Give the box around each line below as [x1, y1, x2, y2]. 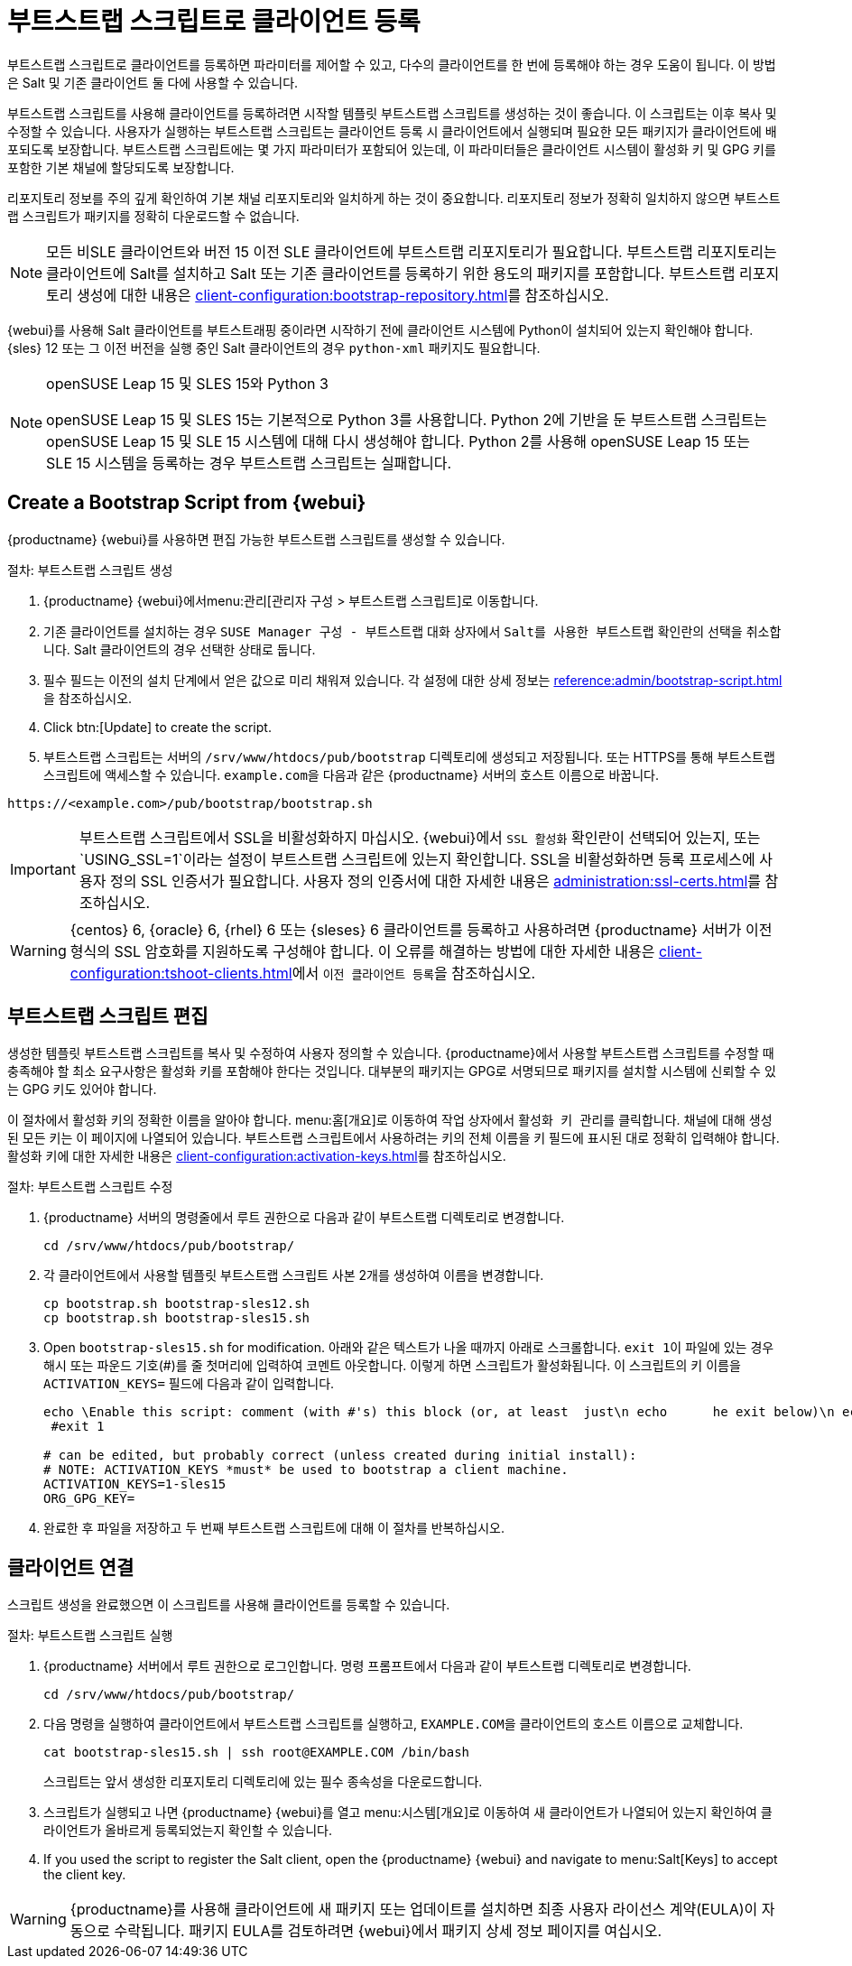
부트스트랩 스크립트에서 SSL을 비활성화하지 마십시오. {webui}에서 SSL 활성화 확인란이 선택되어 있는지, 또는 [79, 828, 761, 847]
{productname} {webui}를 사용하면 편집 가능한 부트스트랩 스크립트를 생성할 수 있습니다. [7, 531, 505, 547]
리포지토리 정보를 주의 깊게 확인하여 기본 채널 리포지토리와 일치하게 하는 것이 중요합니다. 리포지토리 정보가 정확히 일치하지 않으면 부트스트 [7, 190, 781, 206]
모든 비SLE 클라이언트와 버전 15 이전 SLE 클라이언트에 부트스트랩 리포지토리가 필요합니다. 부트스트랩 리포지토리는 [46, 242, 777, 261]
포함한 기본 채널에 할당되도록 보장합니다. [7, 159, 235, 175]
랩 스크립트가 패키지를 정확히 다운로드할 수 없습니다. [7, 208, 300, 224]
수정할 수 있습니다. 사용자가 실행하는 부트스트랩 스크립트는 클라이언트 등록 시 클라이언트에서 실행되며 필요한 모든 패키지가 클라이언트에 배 [7, 123, 777, 139]
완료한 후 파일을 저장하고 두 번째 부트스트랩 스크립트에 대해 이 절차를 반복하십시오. [43, 1520, 505, 1536]
